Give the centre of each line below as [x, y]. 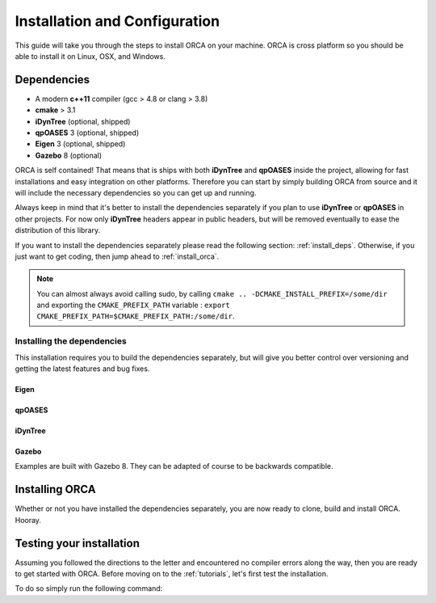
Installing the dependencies [71, 341]
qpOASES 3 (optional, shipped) [87, 133]
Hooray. [28, 520]
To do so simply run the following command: [89, 588]
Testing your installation [78, 543]
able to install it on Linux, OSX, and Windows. [90, 56]
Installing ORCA [55, 489]
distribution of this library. [58, 230]
